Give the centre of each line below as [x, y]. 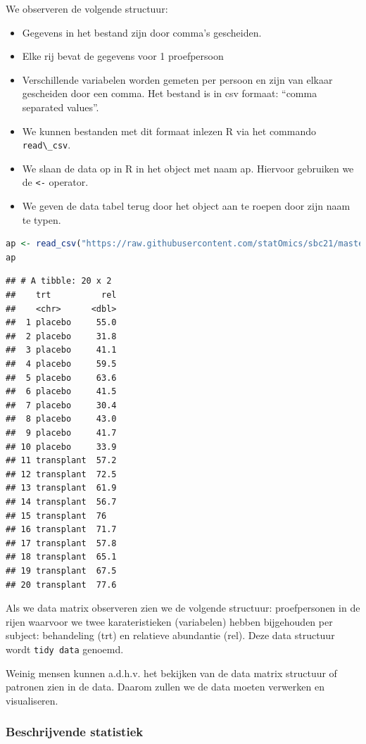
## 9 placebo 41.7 [61, 433]
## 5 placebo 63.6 [61, 378]
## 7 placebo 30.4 [61, 405]
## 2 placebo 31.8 [61, 336]
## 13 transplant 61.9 [61, 488]
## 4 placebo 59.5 [61, 364]
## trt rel [61, 295]
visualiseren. [32, 700]
